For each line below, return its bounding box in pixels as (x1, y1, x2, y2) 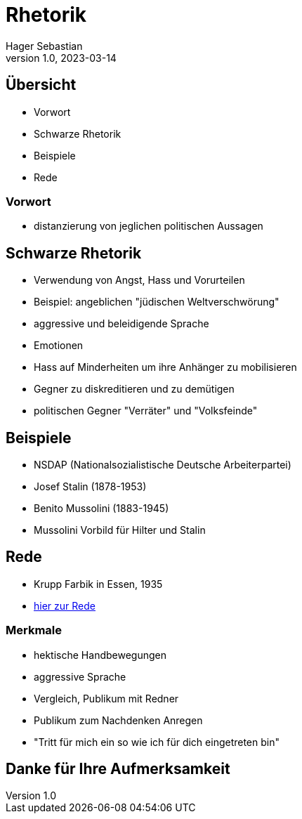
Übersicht (6, 76, 77, 94)
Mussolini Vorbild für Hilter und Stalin (34, 524, 206, 537)
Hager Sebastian (6, 39, 83, 52)
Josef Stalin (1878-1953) (34, 480, 147, 493)
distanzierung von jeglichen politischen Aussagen (34, 220, 263, 232)
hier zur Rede (34, 599, 96, 612)
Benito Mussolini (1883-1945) (34, 502, 169, 515)
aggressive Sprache (34, 670, 126, 683)
